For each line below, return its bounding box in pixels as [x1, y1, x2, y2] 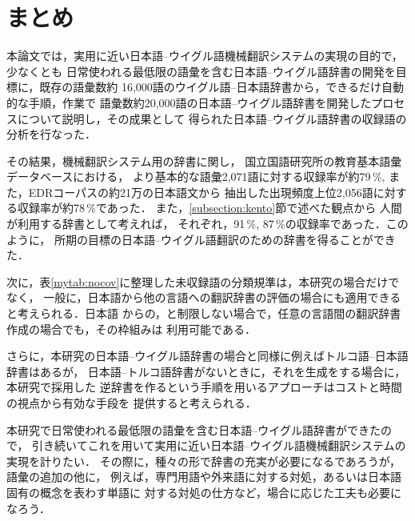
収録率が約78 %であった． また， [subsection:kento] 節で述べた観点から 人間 [17, 199, 402, 216]
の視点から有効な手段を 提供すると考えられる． [6, 395, 257, 411]
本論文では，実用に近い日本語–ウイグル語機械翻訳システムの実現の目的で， [6, 47, 403, 64]
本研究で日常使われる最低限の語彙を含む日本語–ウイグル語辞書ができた [6, 421, 381, 438]
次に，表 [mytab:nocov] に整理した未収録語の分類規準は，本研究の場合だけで [6, 273, 400, 290]
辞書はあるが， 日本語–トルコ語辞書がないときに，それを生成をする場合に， [6, 363, 406, 379]
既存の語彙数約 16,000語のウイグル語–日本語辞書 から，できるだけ [39, 78, 381, 95]
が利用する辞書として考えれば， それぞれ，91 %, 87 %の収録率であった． [6, 215, 386, 232]
